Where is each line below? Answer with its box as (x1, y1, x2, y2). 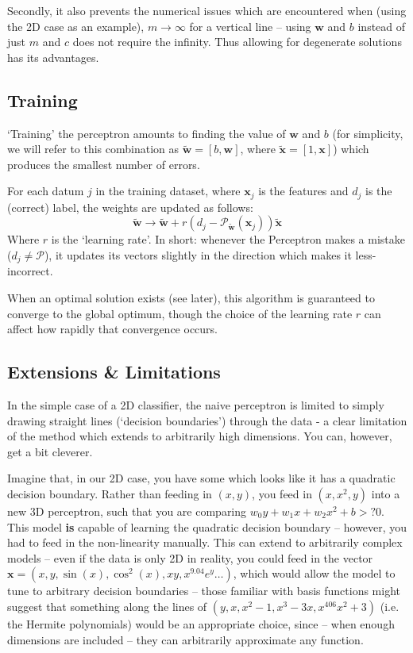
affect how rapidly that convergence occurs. (7, 321, 218, 337)
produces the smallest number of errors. (7, 156, 200, 172)
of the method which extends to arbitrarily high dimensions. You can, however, (7, 428, 392, 444)
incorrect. (7, 263, 53, 279)
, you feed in (252, 486, 312, 501)
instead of (357, 17, 406, 34)
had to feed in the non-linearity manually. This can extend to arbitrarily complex (7, 534, 403, 551)
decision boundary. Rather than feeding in (7, 486, 212, 501)
